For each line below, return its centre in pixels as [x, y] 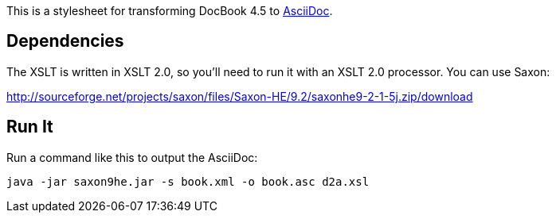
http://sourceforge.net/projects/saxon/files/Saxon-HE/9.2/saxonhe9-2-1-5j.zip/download [240, 96]
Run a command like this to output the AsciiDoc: [132, 157]
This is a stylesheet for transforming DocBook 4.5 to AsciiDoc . [170, 11]
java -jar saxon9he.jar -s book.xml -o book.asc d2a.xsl [188, 181]
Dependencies [65, 41]
